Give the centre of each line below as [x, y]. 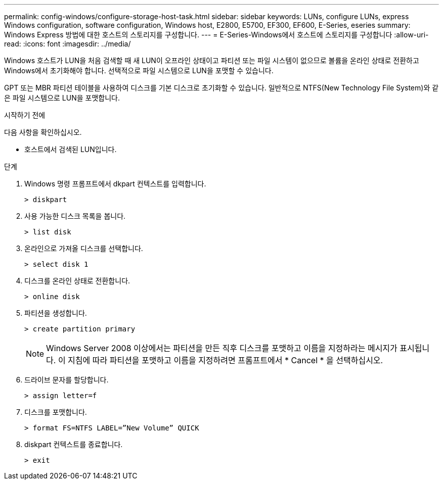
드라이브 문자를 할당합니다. [67, 380]
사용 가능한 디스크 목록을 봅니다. [75, 216]
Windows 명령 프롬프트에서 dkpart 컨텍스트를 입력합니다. [115, 184]
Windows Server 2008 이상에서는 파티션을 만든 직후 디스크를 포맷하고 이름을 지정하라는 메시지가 [222, 348]
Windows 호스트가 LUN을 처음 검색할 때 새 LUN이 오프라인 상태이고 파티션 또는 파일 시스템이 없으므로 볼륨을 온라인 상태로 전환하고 [212, 60]
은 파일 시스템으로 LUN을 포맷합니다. [62, 98]
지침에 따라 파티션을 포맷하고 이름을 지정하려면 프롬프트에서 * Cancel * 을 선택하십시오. [226, 360]
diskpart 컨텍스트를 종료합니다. [74, 444]
